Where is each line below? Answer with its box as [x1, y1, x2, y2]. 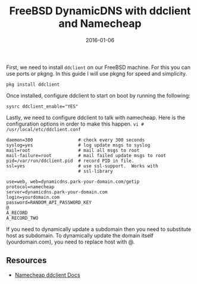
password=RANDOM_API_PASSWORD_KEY [6, 199, 92, 205]
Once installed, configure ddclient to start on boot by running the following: [6, 92, 190, 99]
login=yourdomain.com [6, 194, 60, 200]
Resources [6, 255, 47, 266]
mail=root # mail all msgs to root [6, 147, 140, 153]
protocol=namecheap [6, 183, 55, 190]
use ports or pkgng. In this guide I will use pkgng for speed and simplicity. [6, 70, 187, 77]
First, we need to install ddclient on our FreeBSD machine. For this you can [6, 64, 191, 71]
